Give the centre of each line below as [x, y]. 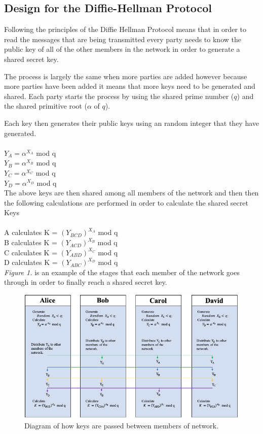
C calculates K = [31, 252]
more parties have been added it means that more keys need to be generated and [130, 86]
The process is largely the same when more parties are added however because [126, 76]
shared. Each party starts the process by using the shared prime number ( [119, 96]
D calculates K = [31, 262]
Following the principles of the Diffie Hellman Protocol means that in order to [125, 29]
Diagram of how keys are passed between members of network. [121, 425]
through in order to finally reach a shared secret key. [86, 282]
